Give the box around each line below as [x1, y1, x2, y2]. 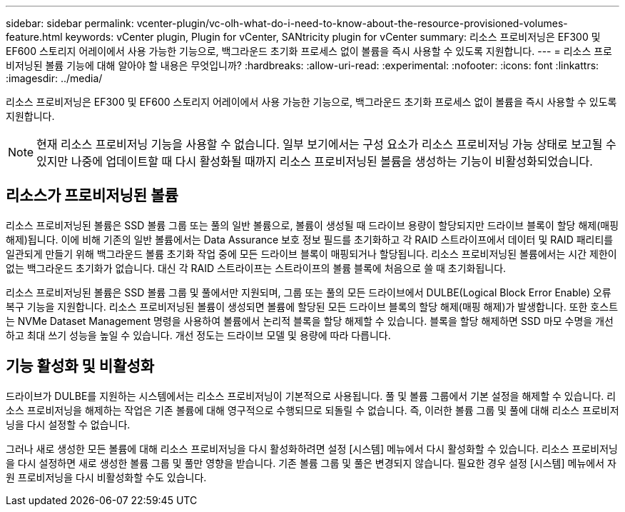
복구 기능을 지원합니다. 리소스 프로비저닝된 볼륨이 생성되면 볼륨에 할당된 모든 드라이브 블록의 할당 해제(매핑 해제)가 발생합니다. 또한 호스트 [6, 300, 619, 313]
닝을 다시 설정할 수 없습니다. [6, 418, 131, 431]
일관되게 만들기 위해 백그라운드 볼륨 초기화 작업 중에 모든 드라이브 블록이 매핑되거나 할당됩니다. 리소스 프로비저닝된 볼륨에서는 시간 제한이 [6, 247, 617, 260]
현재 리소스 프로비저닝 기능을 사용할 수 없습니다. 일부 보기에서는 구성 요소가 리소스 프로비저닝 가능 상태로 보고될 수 [36, 137, 616, 151]
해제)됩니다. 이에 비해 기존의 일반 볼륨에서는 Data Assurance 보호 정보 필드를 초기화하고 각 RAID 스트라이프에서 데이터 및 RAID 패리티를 [6, 233, 614, 246]
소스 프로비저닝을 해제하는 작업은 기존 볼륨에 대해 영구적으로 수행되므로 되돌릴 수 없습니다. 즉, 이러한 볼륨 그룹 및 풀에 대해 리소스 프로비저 [6, 403, 619, 416]
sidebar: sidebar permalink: [6, 17, 134, 29]
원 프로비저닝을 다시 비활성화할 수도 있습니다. [6, 471, 207, 483]
